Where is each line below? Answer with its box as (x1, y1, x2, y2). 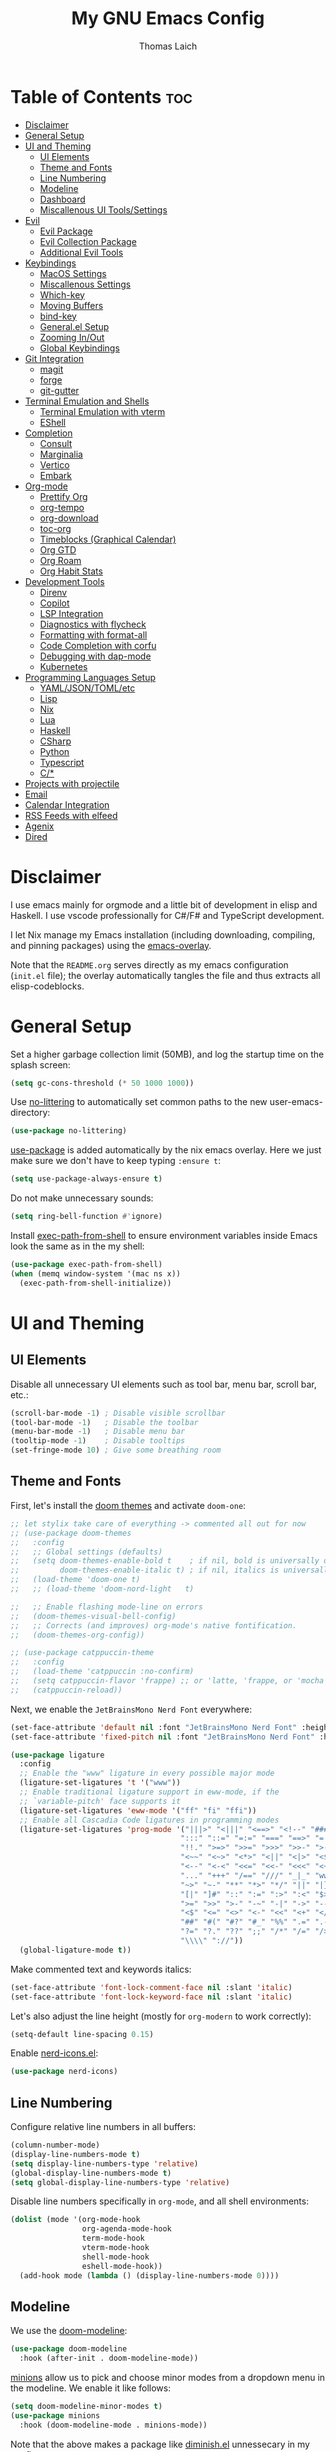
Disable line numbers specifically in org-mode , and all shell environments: (10, 2195, 310, 2207)
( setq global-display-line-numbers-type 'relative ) (10, 2177, 230, 2187)
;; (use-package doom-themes (10, 1528, 132, 1538)
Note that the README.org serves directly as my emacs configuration (10, 958, 289, 971)
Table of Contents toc (10, 85, 193, 108)
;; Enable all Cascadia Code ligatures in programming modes (19, 1815, 280, 1825)
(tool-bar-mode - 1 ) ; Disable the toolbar (10, 1417, 199, 1427)
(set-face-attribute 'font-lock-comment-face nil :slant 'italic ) (10, 1982, 293, 1992)
